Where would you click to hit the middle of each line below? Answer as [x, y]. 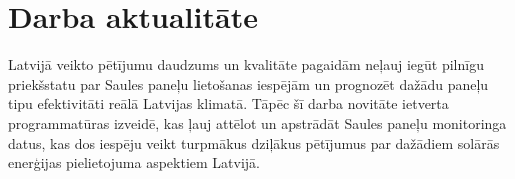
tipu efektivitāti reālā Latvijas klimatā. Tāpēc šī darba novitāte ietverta [228, 103]
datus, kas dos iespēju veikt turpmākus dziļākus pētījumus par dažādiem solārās [254, 142]
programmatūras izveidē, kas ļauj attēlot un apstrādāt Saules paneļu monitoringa [257, 122]
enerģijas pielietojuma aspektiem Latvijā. [134, 162]
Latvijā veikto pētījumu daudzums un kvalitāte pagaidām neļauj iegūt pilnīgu [246, 64]
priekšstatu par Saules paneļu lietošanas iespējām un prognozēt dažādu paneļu [248, 83]
